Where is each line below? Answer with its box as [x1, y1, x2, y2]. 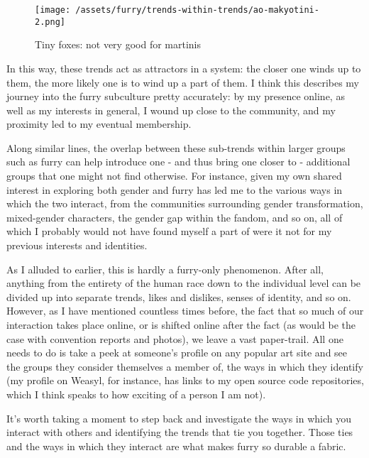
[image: [35, 5, 71, 15]
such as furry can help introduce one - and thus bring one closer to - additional [6, 154, 351, 169]
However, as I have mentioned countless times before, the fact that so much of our [6, 303, 364, 318]
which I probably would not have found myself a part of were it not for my [6, 224, 332, 239]
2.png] [35, 16, 65, 27]
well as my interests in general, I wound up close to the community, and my [6, 102, 336, 117]
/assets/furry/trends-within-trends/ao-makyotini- [75, 5, 319, 15]
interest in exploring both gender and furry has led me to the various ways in [6, 182, 343, 197]
